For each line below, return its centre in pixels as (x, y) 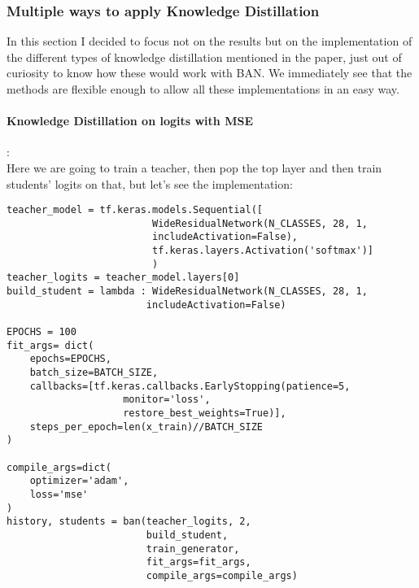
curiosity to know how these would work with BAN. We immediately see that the (209, 73)
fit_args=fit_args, (199, 562)
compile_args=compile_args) (222, 575)
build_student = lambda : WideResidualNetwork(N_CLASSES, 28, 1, (187, 292)
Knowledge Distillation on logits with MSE (130, 121)
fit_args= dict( (50, 345)
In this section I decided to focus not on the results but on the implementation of (209, 41)
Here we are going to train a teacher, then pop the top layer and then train (194, 167)
